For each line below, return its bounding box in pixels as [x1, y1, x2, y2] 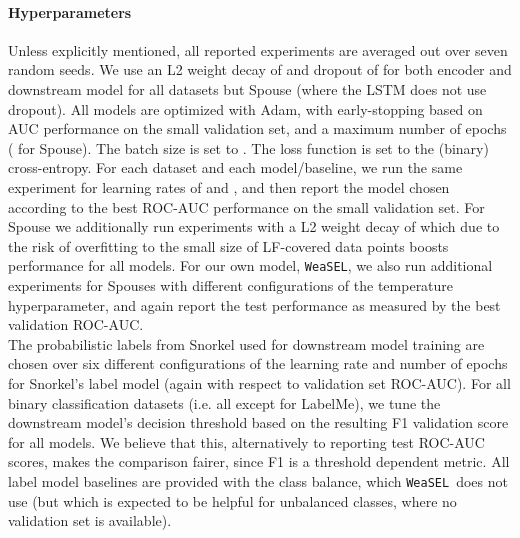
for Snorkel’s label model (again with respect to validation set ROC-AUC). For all [8, 372, 511, 393]
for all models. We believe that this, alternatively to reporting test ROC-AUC [8, 431, 485, 452]
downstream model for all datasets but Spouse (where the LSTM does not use [8, 78, 487, 99]
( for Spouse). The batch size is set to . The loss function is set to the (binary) [8, 137, 489, 158]
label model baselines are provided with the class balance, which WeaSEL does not [8, 470, 508, 491]
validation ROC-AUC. [8, 314, 144, 335]
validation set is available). [8, 510, 172, 531]
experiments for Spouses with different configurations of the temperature [8, 274, 454, 295]
